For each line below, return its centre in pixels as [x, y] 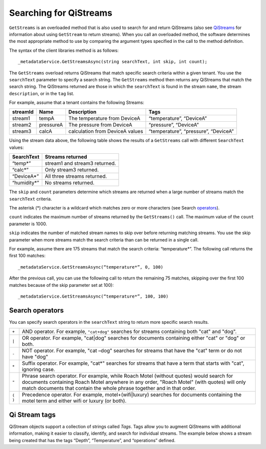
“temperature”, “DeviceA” [178, 118]
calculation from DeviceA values [106, 132]
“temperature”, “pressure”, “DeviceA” [191, 132]
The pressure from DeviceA [100, 125]
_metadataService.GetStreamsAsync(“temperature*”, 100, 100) [93, 296]
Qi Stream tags [33, 415]
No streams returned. [70, 183]
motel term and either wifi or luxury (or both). [74, 401]
